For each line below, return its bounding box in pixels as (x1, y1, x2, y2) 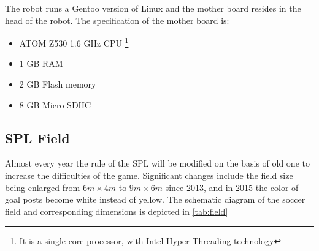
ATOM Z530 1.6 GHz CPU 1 (19, 35, 129, 49)
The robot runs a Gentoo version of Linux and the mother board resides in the (5, 2, 301, 14)
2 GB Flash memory (19, 78, 96, 91)
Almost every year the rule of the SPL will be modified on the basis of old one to (5, 157, 310, 170)
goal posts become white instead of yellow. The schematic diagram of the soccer (5, 193, 306, 206)
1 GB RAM (19, 57, 63, 70)
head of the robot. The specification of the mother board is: (5, 13, 229, 26)
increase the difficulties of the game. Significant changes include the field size (5, 169, 293, 182)
